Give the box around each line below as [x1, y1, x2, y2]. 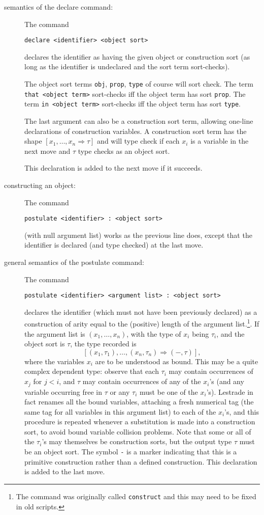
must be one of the [140, 386, 198, 397]
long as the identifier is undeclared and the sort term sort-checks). [24, 61, 230, 72]
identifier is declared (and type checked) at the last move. [24, 239, 204, 250]
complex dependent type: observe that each [24, 366, 159, 376]
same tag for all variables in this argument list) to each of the [24, 406, 216, 417]
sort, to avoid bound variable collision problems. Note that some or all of [24, 426, 251, 437]
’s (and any [209, 376, 244, 387]
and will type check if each [97, 135, 180, 146]
